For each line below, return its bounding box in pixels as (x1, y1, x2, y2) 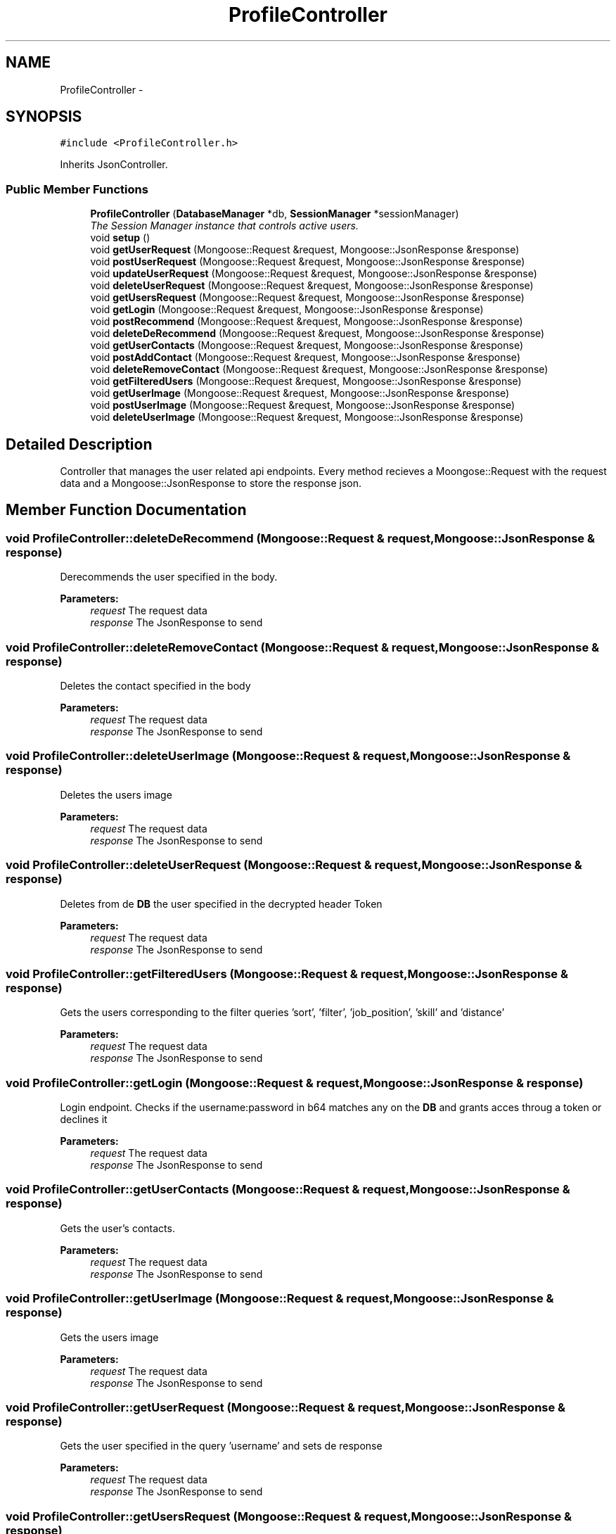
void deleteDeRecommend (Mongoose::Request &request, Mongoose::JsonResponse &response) (90, 327, 545, 340)
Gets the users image (60, 1331, 159, 1343)
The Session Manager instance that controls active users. (90, 220, 359, 232)
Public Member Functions (6, 182, 148, 196)
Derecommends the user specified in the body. (60, 571, 278, 583)
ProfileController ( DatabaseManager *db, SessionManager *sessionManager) (90, 208, 459, 220)
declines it (60, 1113, 108, 1125)
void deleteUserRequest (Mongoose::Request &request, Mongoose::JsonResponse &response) (90, 279, 534, 292)
